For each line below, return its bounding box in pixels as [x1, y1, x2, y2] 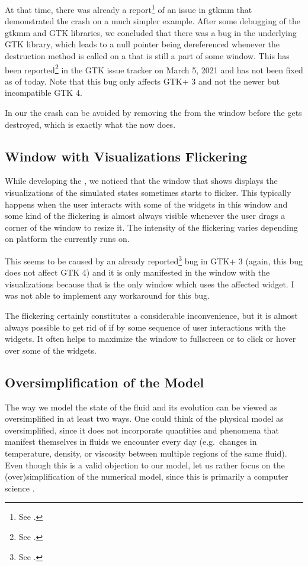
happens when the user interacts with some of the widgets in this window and [5, 198, 288, 210]
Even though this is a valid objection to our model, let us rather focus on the [5, 458, 285, 471]
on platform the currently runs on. [5, 232, 130, 245]
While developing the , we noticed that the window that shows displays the [5, 174, 278, 187]
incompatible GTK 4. [5, 86, 82, 99]
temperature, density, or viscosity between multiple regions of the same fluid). [5, 447, 287, 459]
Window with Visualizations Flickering [5, 147, 248, 165]
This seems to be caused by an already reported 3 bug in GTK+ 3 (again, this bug [5, 253, 303, 267]
